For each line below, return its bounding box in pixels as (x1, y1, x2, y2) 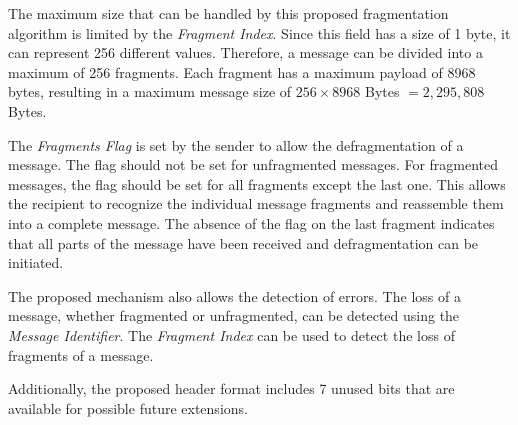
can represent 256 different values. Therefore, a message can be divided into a (8, 42, 483, 63)
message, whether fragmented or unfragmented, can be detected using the (8, 305, 460, 326)
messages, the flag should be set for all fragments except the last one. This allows (8, 173, 506, 194)
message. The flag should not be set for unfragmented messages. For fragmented (8, 154, 499, 175)
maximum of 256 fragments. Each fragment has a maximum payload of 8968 (8, 61, 476, 82)
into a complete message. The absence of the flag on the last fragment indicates (8, 212, 495, 233)
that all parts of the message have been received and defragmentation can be (8, 232, 479, 253)
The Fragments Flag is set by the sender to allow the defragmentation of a (8, 134, 464, 155)
